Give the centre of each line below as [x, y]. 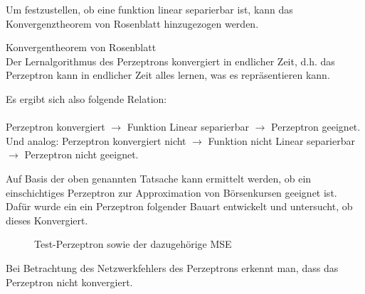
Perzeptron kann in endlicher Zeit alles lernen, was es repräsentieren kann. [168, 75]
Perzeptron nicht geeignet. [81, 154]
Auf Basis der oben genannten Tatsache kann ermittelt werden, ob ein [159, 178]
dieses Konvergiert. [47, 220]
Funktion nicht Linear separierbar [281, 140]
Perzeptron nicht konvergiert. [69, 282]
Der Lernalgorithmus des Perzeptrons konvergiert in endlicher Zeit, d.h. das [170, 61]
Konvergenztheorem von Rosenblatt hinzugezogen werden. [132, 23]
